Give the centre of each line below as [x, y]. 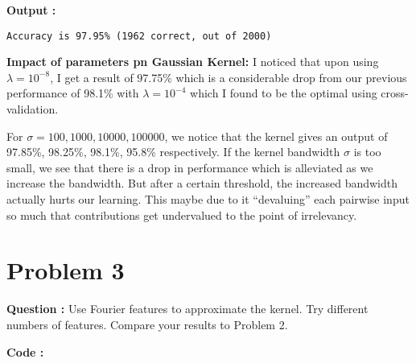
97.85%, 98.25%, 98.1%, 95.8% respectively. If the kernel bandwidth [173, 152]
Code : [25, 351]
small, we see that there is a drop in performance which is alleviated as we [190, 167]
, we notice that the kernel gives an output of [276, 136]
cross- [395, 93]
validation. [33, 109]
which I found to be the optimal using [284, 93]
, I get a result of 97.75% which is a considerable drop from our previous [229, 77]
